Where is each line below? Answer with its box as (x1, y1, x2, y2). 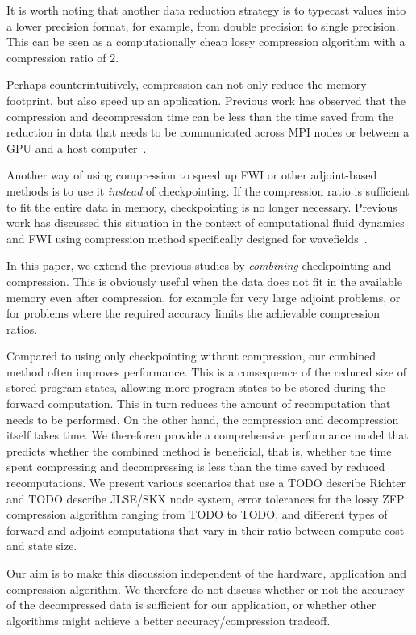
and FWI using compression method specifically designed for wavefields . (6, 229, 368, 246)
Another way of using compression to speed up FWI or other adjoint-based (6, 166, 377, 183)
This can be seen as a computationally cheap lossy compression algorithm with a (6, 33, 406, 50)
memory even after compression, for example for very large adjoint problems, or (6, 288, 401, 305)
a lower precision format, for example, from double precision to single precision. (6, 17, 399, 34)
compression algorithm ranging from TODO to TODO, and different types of (6, 506, 388, 523)
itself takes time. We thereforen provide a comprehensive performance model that (6, 427, 409, 444)
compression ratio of (6, 48, 106, 65)
